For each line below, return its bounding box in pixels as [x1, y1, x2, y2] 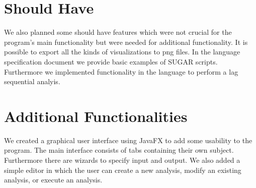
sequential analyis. [4, 76, 60, 87]
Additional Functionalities [4, 105, 188, 126]
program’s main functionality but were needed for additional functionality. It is [4, 36, 248, 47]
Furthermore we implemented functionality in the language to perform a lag [4, 66, 238, 77]
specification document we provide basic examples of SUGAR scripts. [4, 56, 218, 67]
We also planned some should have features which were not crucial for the [4, 27, 232, 37]
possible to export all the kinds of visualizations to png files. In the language [4, 46, 240, 57]
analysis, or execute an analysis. [4, 174, 103, 185]
